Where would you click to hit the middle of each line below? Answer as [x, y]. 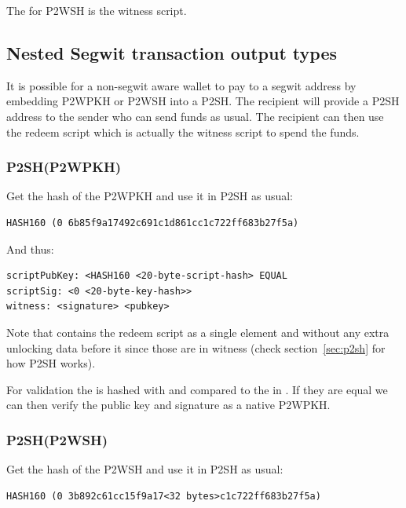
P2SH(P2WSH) [57, 439]
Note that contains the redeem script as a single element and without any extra [198, 332]
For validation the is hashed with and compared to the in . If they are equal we [197, 389]
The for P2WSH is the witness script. [97, 10]
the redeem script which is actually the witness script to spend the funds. [183, 132]
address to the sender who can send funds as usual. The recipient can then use [195, 116]
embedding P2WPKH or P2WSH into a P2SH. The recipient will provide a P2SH [203, 101]
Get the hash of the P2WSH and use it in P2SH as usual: [145, 469]
